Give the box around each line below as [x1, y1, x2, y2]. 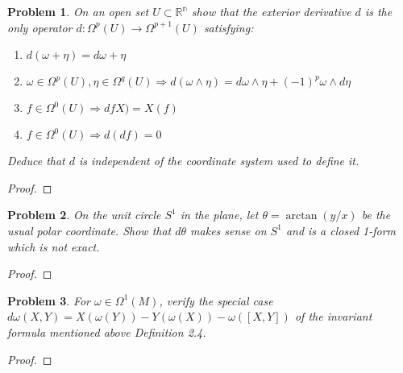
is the [364, 3, 393, 19]
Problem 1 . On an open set [7, 3, 149, 19]
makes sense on [190, 222, 267, 238]
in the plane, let [180, 206, 259, 223]
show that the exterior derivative [191, 3, 351, 19]
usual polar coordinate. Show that [7, 222, 172, 238]
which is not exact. [7, 238, 100, 255]
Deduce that [7, 152, 65, 169]
